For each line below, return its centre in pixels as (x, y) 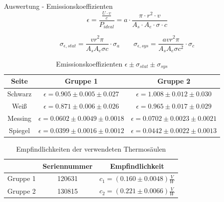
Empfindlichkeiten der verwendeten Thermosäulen (91, 148)
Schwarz (20, 94)
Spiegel (20, 130)
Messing (20, 118)
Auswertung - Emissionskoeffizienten (58, 6)
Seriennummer (68, 166)
